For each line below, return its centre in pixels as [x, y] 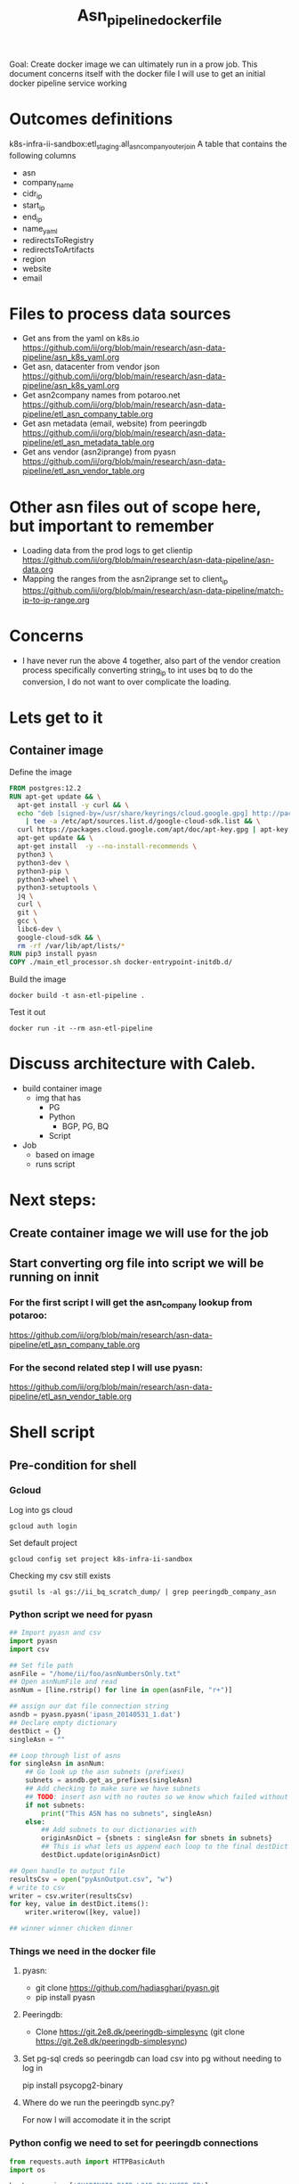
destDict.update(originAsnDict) [101, 1855]
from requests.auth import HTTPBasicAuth [87, 2162]
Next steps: [53, 1200]
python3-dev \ [43, 863]
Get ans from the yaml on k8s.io [81, 339]
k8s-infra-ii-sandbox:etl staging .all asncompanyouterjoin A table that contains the [148, 145]
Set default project [43, 1542]
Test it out [28, 1012]
